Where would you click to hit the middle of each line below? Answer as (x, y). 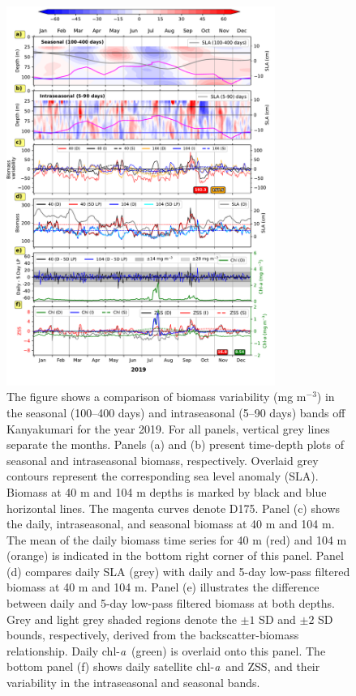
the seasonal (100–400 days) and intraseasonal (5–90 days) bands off (176, 412)
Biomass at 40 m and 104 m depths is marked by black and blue (167, 491)
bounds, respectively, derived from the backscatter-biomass (153, 635)
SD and (277, 619)
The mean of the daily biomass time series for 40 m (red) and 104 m (177, 539)
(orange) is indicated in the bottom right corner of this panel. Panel (175, 555)
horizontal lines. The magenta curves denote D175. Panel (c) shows (174, 508)
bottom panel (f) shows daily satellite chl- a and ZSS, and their (163, 666)
